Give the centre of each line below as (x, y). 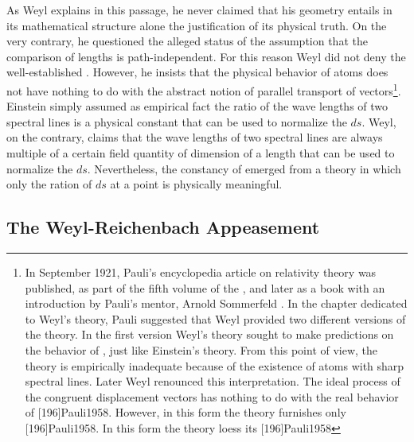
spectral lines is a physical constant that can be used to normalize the (177, 121)
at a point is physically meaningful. (196, 184)
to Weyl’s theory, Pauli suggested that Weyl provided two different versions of (215, 318)
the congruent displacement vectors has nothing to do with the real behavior (212, 396)
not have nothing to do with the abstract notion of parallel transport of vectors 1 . (204, 89)
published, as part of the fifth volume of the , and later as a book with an (205, 287)
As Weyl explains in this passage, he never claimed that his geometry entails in (199, 10)
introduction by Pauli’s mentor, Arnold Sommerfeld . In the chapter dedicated (216, 303)
